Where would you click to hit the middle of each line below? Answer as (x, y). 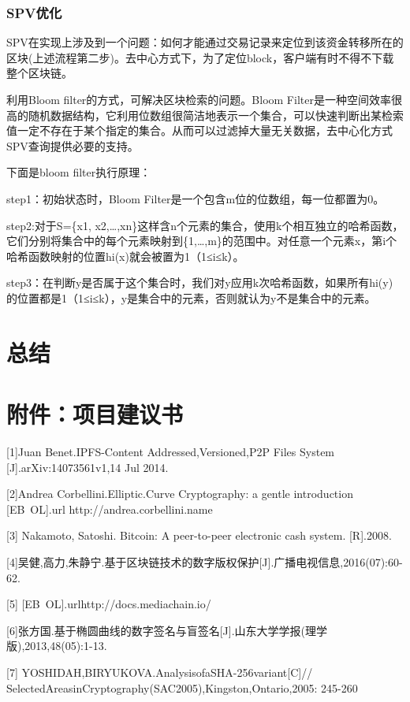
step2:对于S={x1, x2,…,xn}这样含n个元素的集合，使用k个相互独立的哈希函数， (205, 225)
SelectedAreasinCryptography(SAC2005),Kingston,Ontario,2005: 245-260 (182, 687)
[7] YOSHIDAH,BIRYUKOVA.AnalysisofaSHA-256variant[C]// (160, 672)
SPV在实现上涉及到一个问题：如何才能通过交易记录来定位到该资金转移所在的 (205, 42)
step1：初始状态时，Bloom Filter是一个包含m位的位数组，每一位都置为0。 (196, 198)
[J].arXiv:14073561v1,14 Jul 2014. (88, 467)
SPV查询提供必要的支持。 (73, 145)
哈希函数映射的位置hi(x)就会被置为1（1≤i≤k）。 (125, 256)
